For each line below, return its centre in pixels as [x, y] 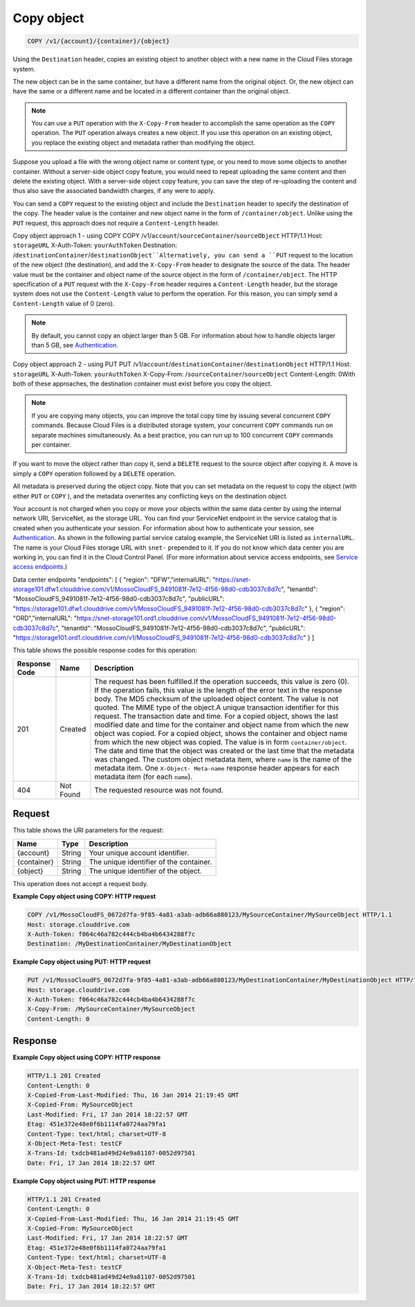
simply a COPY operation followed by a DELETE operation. [94, 474]
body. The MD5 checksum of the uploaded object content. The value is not [216, 698]
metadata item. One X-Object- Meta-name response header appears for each [217, 768]
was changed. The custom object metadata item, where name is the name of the [223, 759]
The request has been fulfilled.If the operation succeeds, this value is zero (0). [222, 681]
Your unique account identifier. [139, 853]
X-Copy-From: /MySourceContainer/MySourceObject [111, 1009]
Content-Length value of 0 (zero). [64, 303]
